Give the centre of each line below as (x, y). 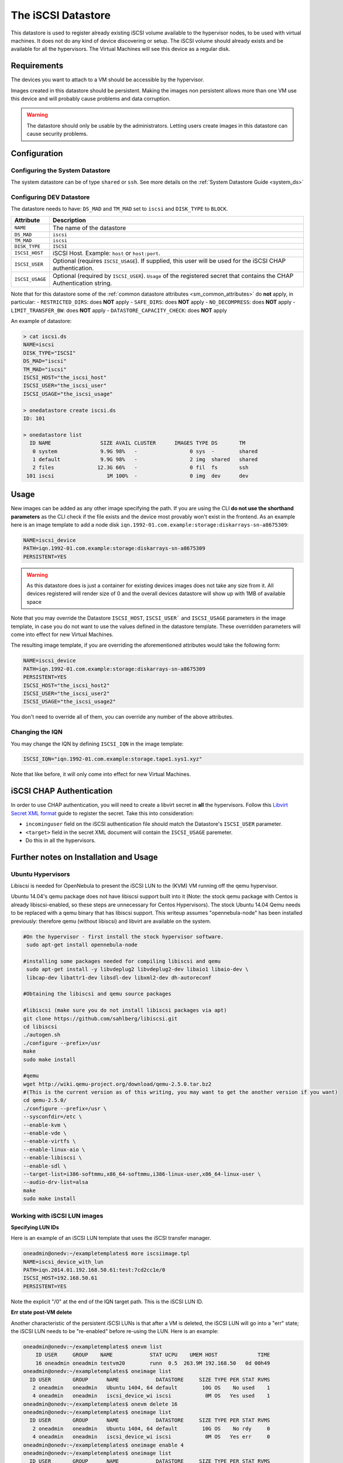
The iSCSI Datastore (61, 15)
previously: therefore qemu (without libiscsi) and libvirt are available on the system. (111, 921)
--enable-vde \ (45, 1133)
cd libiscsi (40, 1026)
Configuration (37, 153)
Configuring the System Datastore (61, 170)
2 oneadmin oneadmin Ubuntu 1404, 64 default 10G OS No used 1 (151, 1388)
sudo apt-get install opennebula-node (82, 945)
